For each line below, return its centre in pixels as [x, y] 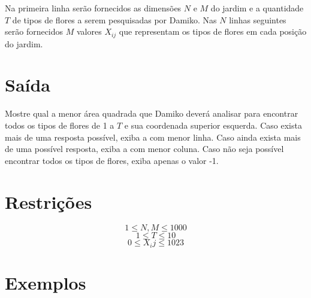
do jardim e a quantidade [257, 8]
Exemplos [46, 283]
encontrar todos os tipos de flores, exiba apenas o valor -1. [112, 160]
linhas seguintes [258, 19]
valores [89, 31]
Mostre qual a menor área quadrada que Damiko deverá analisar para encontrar [152, 113]
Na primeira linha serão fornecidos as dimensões [93, 8]
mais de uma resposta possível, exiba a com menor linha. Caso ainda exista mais [153, 137]
